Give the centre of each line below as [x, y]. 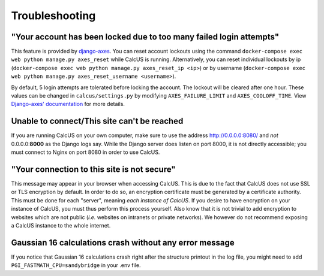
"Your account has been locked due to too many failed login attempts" [145, 37]
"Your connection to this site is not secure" [94, 169]
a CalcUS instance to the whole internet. [61, 225]
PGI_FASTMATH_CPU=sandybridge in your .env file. [76, 265]
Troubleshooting [53, 16]
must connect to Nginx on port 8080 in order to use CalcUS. [85, 152]
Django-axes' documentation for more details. [68, 104]
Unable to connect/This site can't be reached [97, 121]
